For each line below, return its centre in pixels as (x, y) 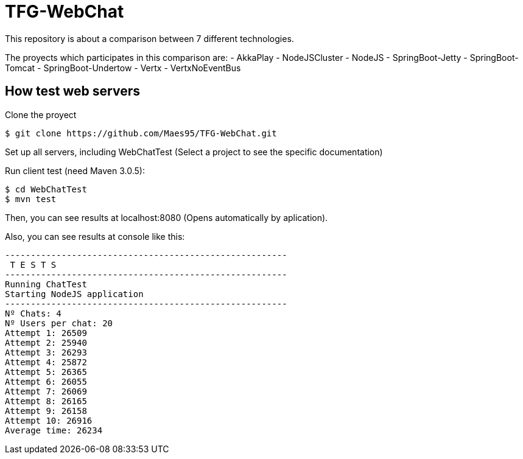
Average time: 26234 (54, 430)
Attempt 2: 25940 (46, 342)
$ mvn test (31, 199)
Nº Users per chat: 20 (59, 323)
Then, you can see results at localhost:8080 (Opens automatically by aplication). (167, 217)
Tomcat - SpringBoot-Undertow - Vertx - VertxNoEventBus (123, 68)
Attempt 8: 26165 (46, 401)
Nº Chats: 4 (33, 313)
